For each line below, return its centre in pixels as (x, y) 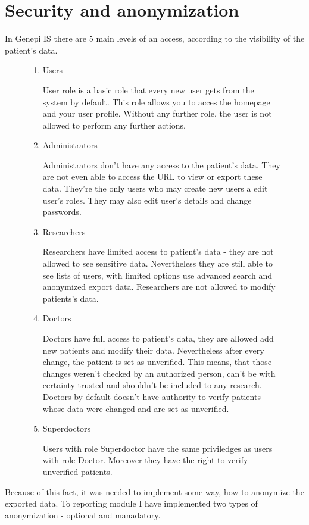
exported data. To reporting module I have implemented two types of (131, 503)
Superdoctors (67, 428)
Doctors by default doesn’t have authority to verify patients (152, 396)
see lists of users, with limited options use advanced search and (157, 275)
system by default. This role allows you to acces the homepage (156, 101)
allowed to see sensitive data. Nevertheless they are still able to (158, 263)
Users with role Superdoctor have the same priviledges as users (157, 448)
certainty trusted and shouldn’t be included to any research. (152, 385)
